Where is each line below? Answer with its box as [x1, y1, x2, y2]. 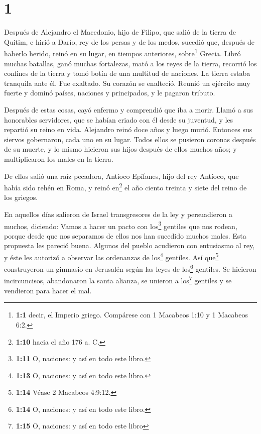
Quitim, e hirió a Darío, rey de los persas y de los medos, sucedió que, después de [4, 36, 255, 47]
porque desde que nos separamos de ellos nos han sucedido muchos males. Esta [4, 230, 246, 241]
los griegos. [4, 192, 38, 202]
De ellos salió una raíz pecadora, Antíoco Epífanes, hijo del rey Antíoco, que [4, 170, 239, 181]
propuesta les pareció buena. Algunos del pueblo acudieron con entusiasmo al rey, [4, 240, 255, 251]
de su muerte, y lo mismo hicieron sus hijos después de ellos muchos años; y [4, 144, 237, 154]
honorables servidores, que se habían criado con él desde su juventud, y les [4, 114, 233, 125]
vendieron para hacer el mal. [4, 285, 92, 295]
